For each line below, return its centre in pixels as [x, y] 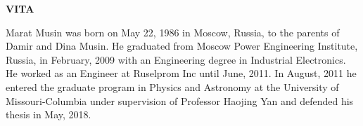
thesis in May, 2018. [49, 114]
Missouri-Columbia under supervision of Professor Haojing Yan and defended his [180, 100]
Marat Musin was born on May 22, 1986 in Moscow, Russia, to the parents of [173, 32]
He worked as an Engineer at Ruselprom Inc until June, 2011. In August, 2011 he [181, 73]
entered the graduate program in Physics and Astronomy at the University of [172, 86]
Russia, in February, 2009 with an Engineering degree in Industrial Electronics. [176, 59]
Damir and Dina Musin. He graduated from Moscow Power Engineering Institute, [182, 46]
